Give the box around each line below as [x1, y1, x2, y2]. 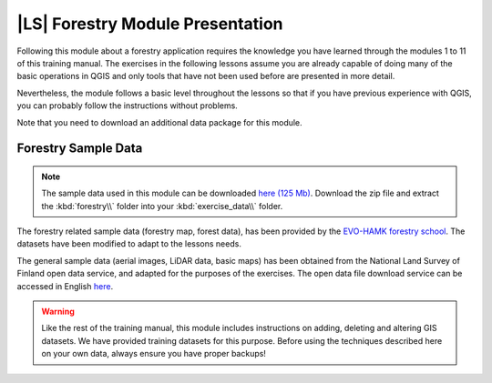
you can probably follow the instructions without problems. [16, 100, 239, 111]
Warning [41, 306, 75, 317]
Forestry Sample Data [16, 141, 143, 156]
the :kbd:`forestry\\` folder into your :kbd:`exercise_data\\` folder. [41, 200, 283, 211]
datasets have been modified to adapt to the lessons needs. [16, 238, 241, 249]
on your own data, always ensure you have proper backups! [41, 348, 266, 359]
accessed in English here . [16, 280, 114, 291]
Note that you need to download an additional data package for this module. [16, 116, 302, 127]
